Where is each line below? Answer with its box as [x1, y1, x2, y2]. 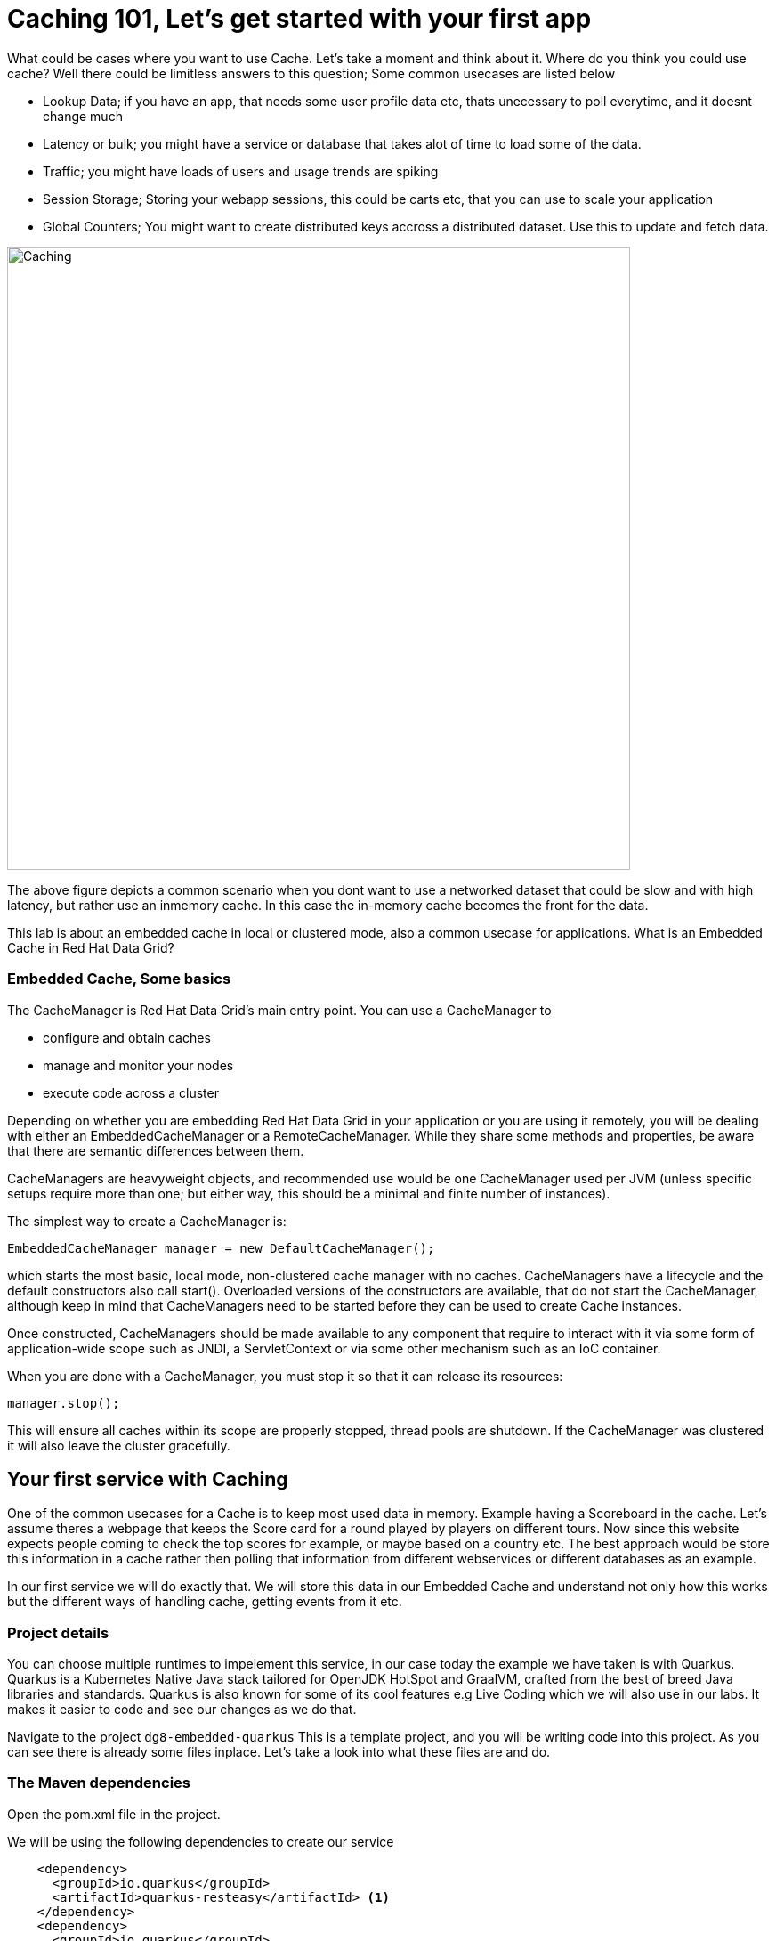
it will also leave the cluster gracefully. [7, 1437, 230, 1453]
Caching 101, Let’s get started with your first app [7, 4, 592, 34]
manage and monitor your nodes [43, 1057, 234, 1073]
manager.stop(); [7, 1395, 120, 1410]
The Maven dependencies [7, 1774, 191, 1792]
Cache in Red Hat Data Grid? [7, 939, 174, 955]
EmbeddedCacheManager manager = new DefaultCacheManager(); [7, 1240, 435, 1255]
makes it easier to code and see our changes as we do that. [7, 1701, 357, 1718]
